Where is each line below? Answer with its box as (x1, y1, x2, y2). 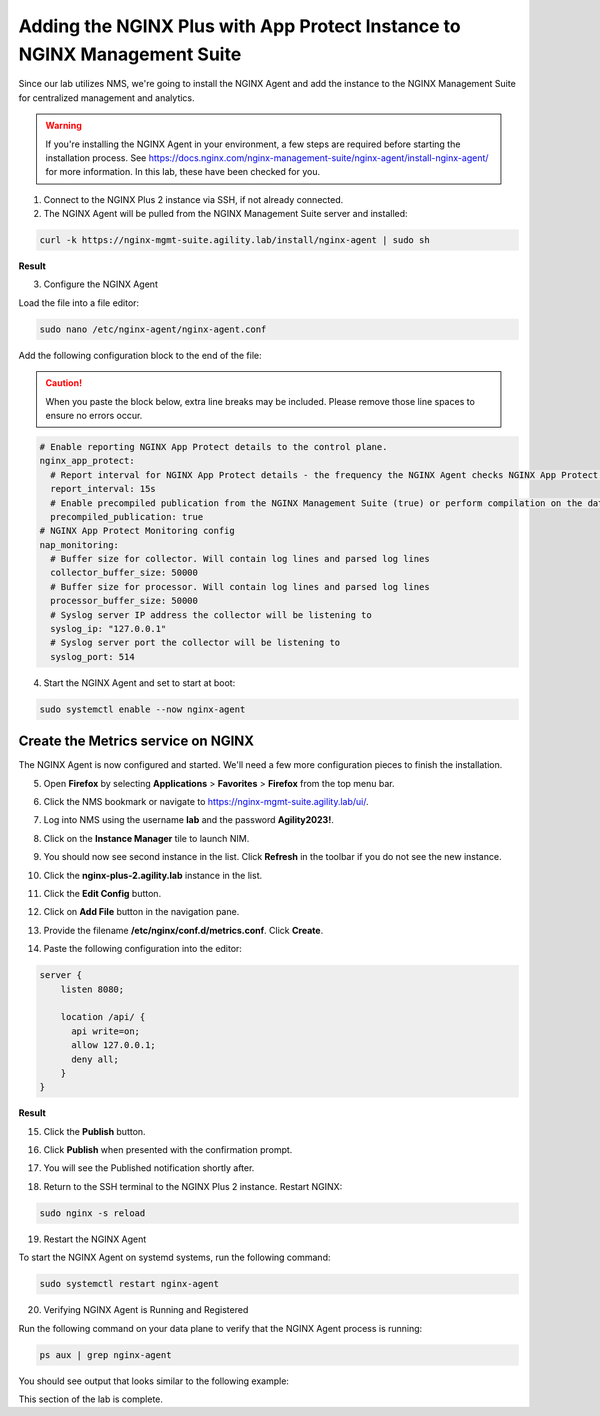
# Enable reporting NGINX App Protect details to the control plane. (39, 441, 388, 452)
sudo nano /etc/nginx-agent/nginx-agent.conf (39, 323, 267, 335)
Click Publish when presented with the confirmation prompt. (43, 1144, 293, 1156)
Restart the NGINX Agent (43, 1233, 147, 1245)
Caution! (45, 377, 83, 389)
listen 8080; (60, 983, 125, 995)
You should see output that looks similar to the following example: (18, 1375, 290, 1387)
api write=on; (71, 1025, 140, 1037)
